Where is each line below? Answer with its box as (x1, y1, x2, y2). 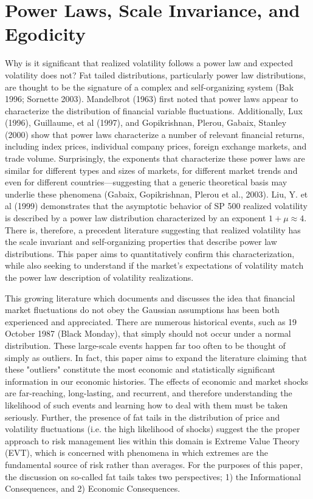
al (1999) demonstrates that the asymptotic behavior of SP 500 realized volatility (5, 199, 308, 212)
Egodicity (5, 21, 86, 46)
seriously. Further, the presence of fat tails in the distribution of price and (5, 410, 280, 423)
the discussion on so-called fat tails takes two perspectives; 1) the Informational (5, 470, 301, 483)
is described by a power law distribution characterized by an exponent (5, 212, 266, 224)
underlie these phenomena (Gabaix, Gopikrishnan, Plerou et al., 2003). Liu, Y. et (5, 187, 308, 200)
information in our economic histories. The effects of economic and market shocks (5, 374, 309, 387)
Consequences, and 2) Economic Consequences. (5, 482, 181, 495)
